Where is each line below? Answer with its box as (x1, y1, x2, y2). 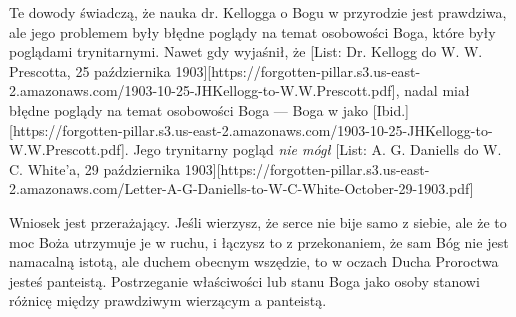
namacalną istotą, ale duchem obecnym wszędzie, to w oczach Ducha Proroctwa (9, 251, 499, 272)
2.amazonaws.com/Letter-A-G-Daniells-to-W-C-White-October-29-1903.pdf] (9, 178, 474, 199)
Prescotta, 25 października (9, 60, 171, 81)
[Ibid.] (372, 99, 409, 120)
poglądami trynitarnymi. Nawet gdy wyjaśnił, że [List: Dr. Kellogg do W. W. (9, 41, 483, 62)
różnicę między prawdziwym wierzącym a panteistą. (9, 290, 327, 311)
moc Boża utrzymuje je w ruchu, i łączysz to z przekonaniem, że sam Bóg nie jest (9, 231, 509, 252)
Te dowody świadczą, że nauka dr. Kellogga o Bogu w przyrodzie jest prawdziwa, (9, 2, 507, 22)
